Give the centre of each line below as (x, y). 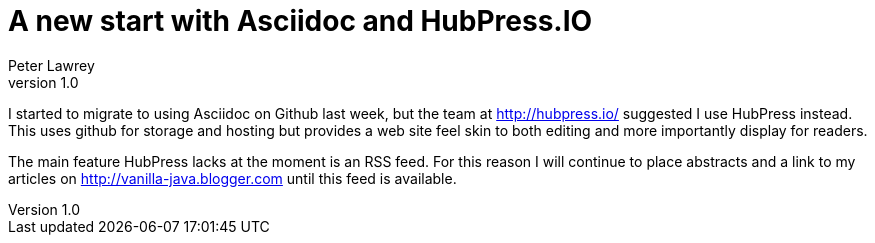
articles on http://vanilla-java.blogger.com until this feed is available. (232, 178)
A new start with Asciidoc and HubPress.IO (300, 21)
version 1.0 (43, 82)
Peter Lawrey (51, 65)
